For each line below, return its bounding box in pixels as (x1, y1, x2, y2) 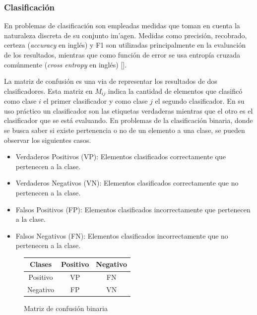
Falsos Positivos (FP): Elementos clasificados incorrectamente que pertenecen (15, 204, 251, 214)
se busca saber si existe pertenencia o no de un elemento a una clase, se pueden (4, 125, 245, 135)
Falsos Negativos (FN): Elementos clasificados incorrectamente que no (15, 230, 228, 241)
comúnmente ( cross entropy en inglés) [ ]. (4, 59, 127, 69)
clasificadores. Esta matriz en (4, 85, 93, 96)
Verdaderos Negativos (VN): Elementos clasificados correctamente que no (15, 178, 239, 188)
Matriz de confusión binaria (24, 303, 108, 314)
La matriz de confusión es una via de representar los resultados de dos (4, 76, 217, 86)
